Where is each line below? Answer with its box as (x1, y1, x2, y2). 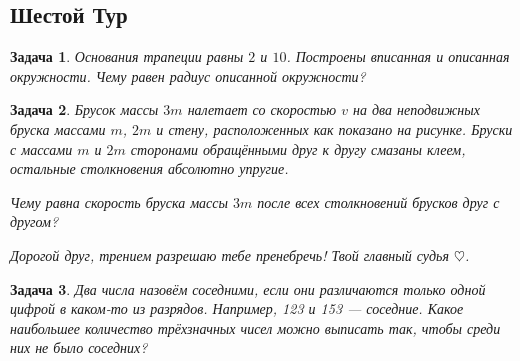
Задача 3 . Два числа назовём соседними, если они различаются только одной (10, 278, 486, 299)
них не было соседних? (10, 337, 148, 358)
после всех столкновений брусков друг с (257, 191, 500, 212)
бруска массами (10, 118, 106, 139)
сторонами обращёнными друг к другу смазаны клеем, (130, 138, 466, 159)
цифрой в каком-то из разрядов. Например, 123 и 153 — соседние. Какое (10, 298, 464, 319)
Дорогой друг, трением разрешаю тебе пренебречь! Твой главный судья (10, 244, 450, 265)
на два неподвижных (353, 99, 480, 120)
